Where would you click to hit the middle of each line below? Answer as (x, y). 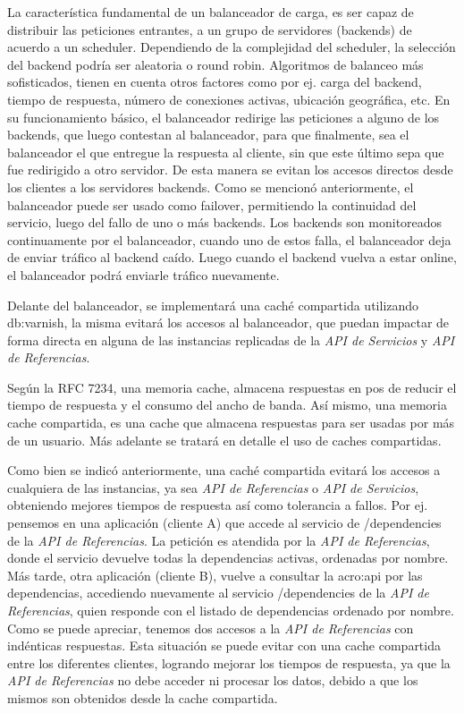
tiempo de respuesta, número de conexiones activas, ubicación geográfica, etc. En (229, 99)
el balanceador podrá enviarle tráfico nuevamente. (143, 274)
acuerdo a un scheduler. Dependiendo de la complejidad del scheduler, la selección (232, 47)
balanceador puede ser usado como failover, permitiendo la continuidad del (212, 204)
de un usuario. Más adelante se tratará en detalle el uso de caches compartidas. (224, 440)
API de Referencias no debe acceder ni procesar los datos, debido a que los (213, 680)
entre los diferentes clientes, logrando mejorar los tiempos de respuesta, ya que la (229, 662)
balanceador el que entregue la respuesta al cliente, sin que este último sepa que (226, 152)
